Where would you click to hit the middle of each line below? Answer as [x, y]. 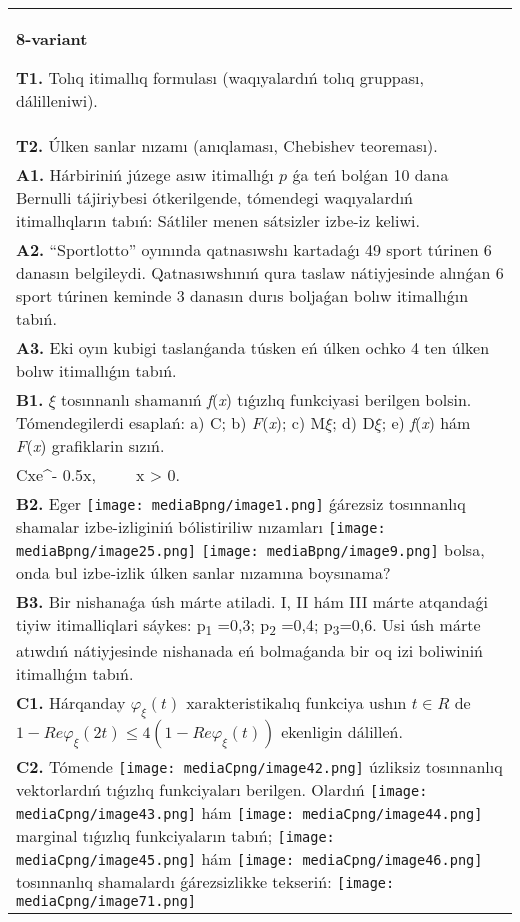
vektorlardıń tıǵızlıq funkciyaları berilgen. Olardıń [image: [222, 790]
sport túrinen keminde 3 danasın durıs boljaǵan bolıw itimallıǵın [242, 295]
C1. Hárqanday [71, 703]
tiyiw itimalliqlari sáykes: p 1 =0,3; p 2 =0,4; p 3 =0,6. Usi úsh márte [248, 626]
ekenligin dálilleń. [342, 732]
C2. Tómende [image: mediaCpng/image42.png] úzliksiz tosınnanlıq [259, 767]
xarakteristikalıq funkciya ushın [296, 703]
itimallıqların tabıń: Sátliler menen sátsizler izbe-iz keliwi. [218, 220]
